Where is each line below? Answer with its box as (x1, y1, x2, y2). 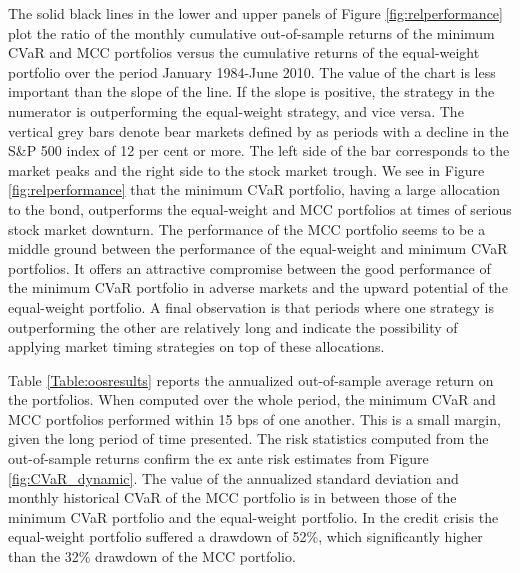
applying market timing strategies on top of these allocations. (8, 336, 385, 357)
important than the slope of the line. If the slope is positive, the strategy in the (8, 81, 495, 102)
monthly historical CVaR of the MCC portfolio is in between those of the (8, 487, 457, 508)
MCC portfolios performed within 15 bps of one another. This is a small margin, (8, 408, 501, 429)
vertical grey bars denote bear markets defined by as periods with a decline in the (8, 120, 509, 141)
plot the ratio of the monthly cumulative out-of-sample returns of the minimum (8, 22, 495, 43)
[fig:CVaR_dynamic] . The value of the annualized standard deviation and (8, 467, 459, 488)
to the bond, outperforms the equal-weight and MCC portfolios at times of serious (8, 198, 512, 219)
